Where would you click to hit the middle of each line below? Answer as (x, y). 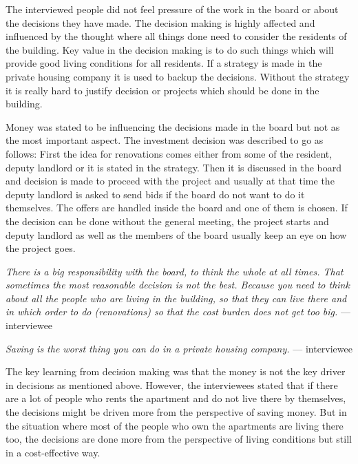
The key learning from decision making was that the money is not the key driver (176, 371)
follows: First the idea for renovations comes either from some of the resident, (169, 153)
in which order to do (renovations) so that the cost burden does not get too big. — (178, 312)
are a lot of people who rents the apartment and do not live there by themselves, (176, 398)
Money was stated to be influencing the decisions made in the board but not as (173, 126)
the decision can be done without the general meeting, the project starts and (167, 221)
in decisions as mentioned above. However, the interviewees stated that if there (172, 384)
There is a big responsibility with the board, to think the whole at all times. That (175, 271)
